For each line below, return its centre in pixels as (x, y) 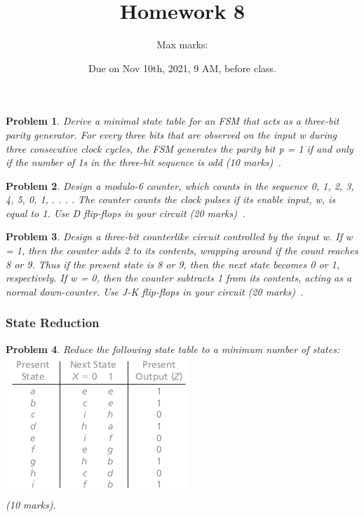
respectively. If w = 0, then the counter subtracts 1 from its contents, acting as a (179, 278)
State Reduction (53, 323)
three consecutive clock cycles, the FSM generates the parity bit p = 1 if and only (180, 148)
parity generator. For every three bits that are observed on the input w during (171, 134)
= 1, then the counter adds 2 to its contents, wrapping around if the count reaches (182, 250)
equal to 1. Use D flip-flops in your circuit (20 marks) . (126, 213)
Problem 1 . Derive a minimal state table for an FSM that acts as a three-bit (173, 121)
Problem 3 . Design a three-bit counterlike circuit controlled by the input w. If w (179, 236)
